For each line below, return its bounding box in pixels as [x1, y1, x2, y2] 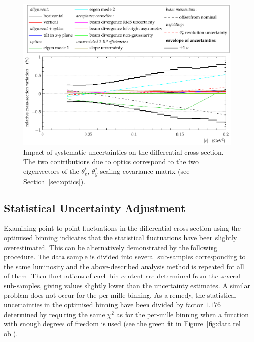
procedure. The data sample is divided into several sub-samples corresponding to [4, 252, 246, 262]
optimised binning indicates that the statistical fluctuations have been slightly [4, 232, 237, 242]
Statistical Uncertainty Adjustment [4, 200, 186, 215]
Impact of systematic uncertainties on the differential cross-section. [23, 147, 224, 157]
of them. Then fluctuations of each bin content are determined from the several [4, 271, 241, 281]
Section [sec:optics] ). [23, 176, 85, 186]
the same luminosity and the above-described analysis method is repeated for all [4, 261, 244, 271]
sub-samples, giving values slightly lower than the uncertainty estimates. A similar [4, 280, 250, 290]
